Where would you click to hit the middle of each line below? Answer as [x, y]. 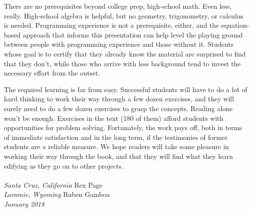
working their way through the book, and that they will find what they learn [118, 156]
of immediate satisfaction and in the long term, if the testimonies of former [116, 137]
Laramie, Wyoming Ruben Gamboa [57, 194]
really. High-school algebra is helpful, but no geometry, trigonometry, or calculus [124, 15]
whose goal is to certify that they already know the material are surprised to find [125, 53]
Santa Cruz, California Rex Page [53, 184]
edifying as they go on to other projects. [64, 165]
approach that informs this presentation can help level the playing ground [133, 34]
